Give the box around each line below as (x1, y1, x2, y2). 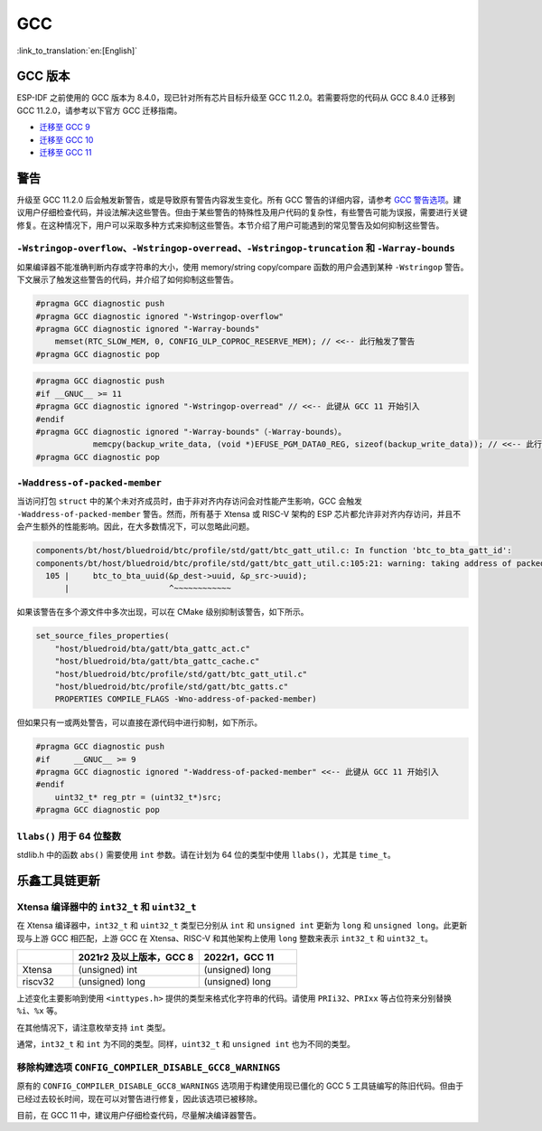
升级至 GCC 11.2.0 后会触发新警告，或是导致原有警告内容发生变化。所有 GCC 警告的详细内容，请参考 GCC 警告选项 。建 (16, 194, 462, 205)
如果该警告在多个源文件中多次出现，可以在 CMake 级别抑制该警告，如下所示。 (16, 607, 309, 617)
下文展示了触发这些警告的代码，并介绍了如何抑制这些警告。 (16, 274, 238, 285)
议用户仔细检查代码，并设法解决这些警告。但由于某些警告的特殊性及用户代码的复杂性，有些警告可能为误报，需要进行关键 (16, 207, 468, 218)
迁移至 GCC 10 (39, 134, 94, 145)
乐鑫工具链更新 (16, 872, 100, 888)
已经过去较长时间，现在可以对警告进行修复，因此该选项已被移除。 (16, 1093, 262, 1104)
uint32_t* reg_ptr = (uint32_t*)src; (54, 792, 222, 802)
